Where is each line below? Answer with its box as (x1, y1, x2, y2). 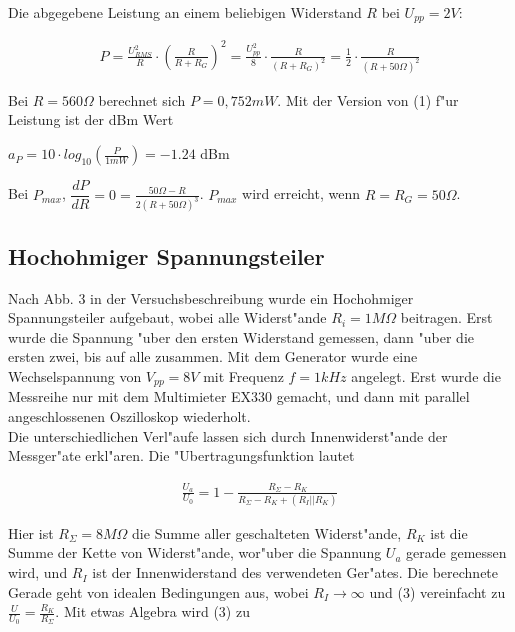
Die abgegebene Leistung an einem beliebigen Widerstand (8, 2, 362, 22)
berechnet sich (98, 89, 186, 110)
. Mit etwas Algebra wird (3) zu (55, 601, 250, 622)
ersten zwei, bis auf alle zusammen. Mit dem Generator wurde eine (8, 346, 418, 367)
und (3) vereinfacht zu (369, 581, 506, 602)
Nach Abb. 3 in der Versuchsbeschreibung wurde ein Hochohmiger (8, 287, 414, 308)
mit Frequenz (203, 365, 284, 386)
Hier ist (8, 522, 54, 543)
